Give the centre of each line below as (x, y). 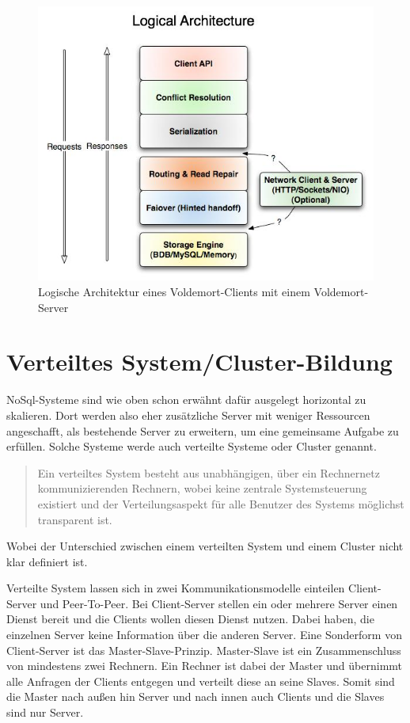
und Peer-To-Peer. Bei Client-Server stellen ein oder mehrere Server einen (219, 603)
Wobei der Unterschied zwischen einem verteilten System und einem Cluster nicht (205, 546)
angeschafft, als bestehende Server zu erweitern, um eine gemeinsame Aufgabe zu (203, 430)
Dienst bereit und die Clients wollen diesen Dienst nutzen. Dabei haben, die (190, 619)
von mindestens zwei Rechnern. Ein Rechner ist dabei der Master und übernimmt (205, 666)
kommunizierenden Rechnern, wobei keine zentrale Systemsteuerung (202, 488)
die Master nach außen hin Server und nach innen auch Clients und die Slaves (196, 696)
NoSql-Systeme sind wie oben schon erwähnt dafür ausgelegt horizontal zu (186, 400)
